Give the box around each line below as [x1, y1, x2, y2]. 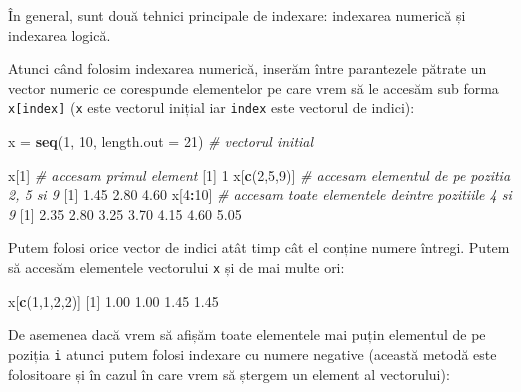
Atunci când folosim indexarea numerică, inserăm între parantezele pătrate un [8, 58, 487, 79]
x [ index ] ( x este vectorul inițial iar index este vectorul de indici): [8, 97, 415, 118]
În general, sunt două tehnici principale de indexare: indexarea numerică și [8, 5, 466, 25]
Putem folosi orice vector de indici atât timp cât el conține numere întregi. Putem [8, 237, 510, 258]
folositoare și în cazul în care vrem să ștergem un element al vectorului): [8, 363, 450, 384]
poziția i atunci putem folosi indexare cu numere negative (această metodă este [8, 343, 497, 364]
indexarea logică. [8, 24, 111, 45]
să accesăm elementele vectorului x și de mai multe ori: [8, 257, 345, 277]
